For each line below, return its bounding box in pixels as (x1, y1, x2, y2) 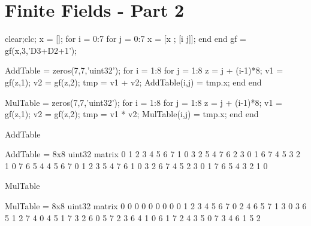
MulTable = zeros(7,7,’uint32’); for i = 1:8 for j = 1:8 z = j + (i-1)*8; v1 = (5, 96, 282, 108)
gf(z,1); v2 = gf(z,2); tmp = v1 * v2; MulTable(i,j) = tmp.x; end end (5, 108, 259, 120)
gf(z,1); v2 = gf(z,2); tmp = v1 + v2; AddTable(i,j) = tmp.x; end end (5, 75, 262, 88)
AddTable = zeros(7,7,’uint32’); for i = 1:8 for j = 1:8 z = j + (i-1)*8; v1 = (5, 64, 283, 77)
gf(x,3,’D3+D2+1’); (5, 44, 77, 56)
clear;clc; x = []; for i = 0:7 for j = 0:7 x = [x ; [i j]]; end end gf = (5, 32, 247, 45)
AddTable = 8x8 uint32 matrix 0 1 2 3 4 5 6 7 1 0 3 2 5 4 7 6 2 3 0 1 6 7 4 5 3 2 (5, 148, 301, 160)
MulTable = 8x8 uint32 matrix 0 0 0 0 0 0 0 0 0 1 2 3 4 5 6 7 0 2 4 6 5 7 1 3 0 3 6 (5, 200, 307, 212)
